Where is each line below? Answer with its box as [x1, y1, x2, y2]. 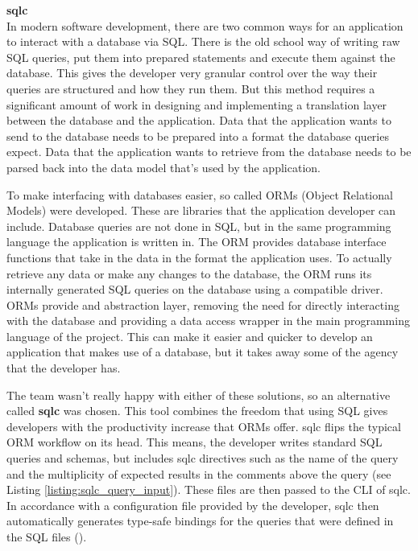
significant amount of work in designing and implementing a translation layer [6, 96, 387, 113]
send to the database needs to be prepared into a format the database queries [6, 127, 389, 144]
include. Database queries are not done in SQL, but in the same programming [6, 217, 391, 234]
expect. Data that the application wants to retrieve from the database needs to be [6, 143, 412, 160]
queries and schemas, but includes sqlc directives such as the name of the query [6, 450, 399, 467]
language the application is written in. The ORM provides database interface [6, 233, 387, 250]
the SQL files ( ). [6, 528, 87, 545]
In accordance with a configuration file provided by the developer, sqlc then [6, 496, 379, 513]
